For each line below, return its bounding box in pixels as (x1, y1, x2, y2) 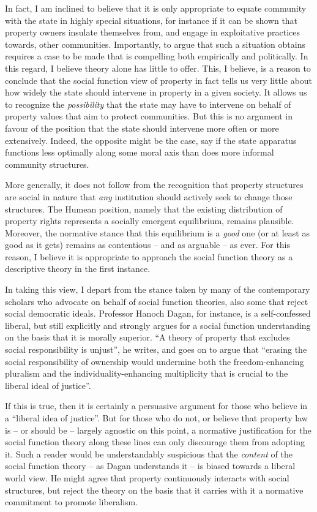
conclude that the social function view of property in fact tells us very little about (5, 73, 313, 86)
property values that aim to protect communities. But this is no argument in (5, 110, 293, 122)
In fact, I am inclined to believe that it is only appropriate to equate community (5, 2, 307, 14)
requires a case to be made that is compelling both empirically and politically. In (5, 50, 308, 62)
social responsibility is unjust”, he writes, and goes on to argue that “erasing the (5, 343, 307, 356)
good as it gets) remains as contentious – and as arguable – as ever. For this (5, 238, 291, 251)
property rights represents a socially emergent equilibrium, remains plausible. (5, 214, 294, 227)
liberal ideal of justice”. (5, 378, 91, 391)
